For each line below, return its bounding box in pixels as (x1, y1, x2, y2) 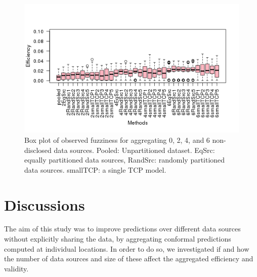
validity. (4, 263, 29, 273)
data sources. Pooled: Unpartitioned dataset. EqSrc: (54, 144, 215, 155)
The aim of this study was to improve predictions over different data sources (4, 223, 241, 234)
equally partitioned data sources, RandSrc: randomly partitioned (24, 154, 225, 165)
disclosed (24, 144, 52, 155)
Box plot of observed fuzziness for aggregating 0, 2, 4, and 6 (24, 134, 210, 145)
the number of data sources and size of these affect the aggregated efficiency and (4, 253, 253, 264)
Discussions (4, 194, 85, 215)
